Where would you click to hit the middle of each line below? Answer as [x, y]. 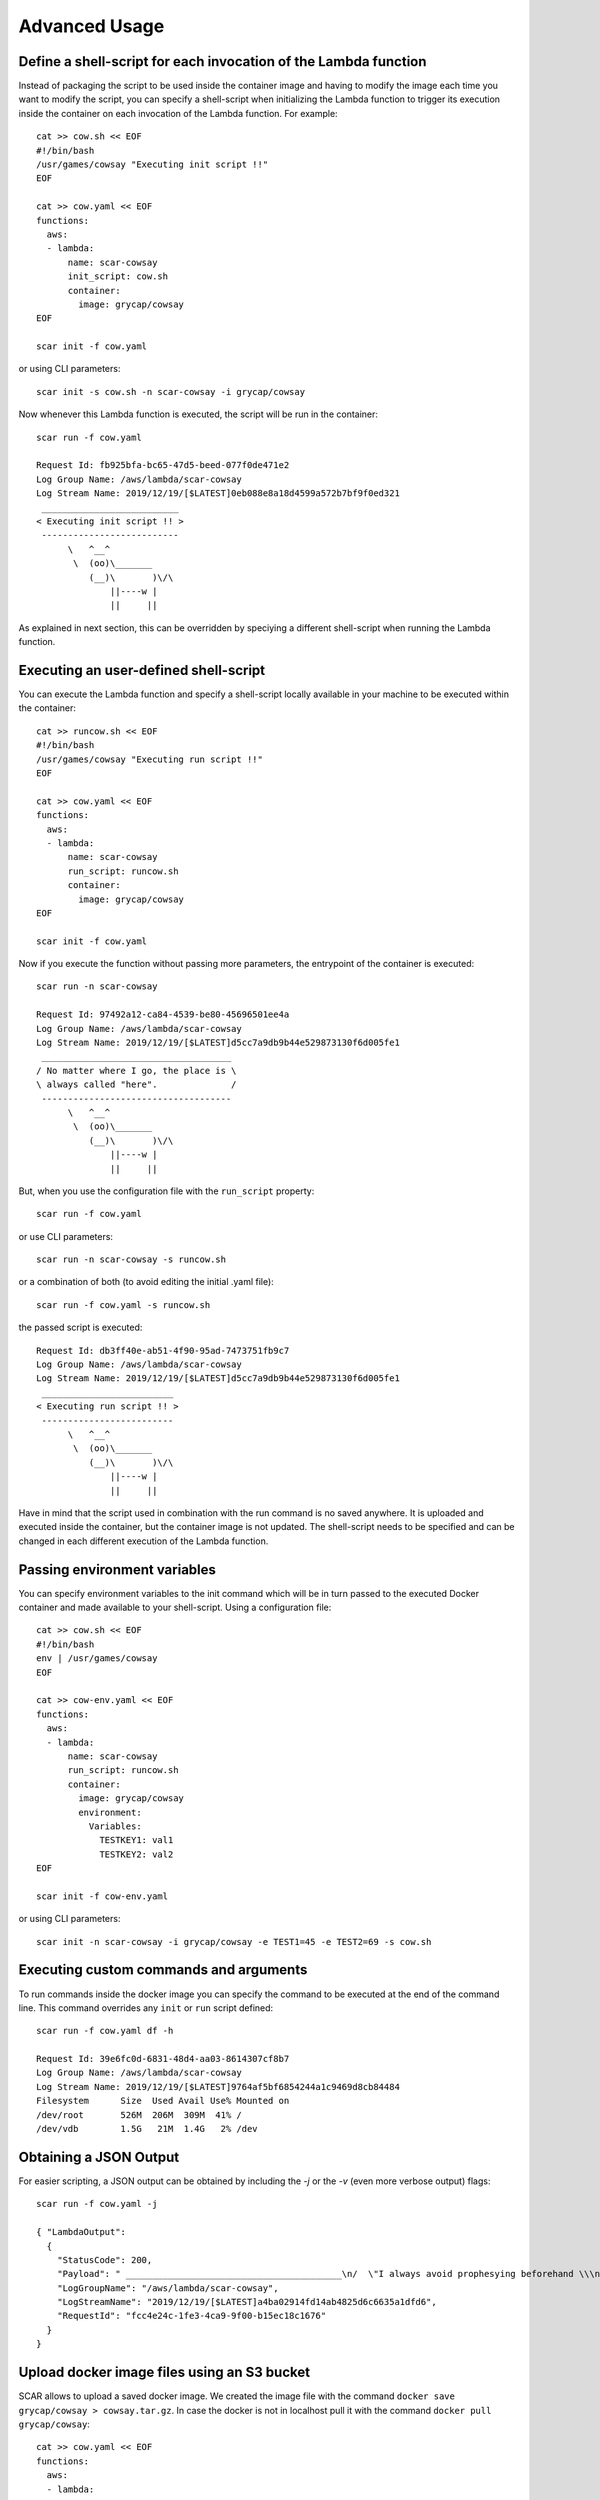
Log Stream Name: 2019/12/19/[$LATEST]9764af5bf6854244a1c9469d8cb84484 [218, 2086]
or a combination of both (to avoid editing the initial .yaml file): [146, 1282]
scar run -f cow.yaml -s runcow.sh [123, 1304]
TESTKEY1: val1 [136, 1840]
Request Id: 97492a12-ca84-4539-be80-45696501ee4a [163, 1014]
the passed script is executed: [80, 1327]
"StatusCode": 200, [104, 2259]
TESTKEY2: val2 [136, 1854]
